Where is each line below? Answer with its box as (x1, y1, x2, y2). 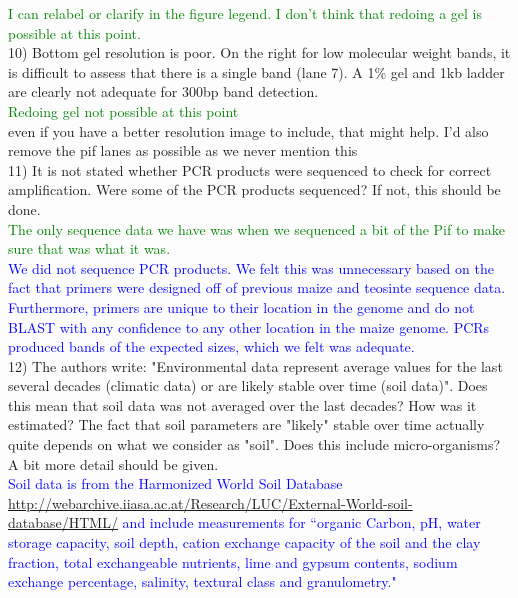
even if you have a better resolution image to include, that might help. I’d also (8, 120, 489, 141)
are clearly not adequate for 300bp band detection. (8, 81, 319, 102)
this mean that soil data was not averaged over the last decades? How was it (8, 394, 477, 415)
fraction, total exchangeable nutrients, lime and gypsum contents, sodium (8, 551, 458, 572)
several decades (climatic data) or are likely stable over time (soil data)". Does (8, 375, 488, 396)
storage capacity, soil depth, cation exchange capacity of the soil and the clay (8, 532, 481, 553)
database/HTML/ (8, 512, 118, 533)
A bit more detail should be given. (8, 453, 219, 474)
